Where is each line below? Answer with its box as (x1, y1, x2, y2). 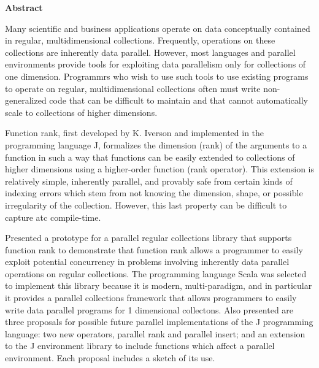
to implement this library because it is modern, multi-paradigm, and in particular (5, 279, 312, 292)
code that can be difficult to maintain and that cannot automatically (49, 94, 308, 107)
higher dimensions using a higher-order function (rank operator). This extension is (5, 163, 315, 175)
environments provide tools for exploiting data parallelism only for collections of (5, 58, 306, 71)
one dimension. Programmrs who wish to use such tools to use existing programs (5, 69, 309, 82)
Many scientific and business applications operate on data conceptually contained (5, 21, 310, 34)
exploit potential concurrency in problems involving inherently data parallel (5, 255, 290, 268)
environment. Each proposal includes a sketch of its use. (5, 351, 215, 364)
